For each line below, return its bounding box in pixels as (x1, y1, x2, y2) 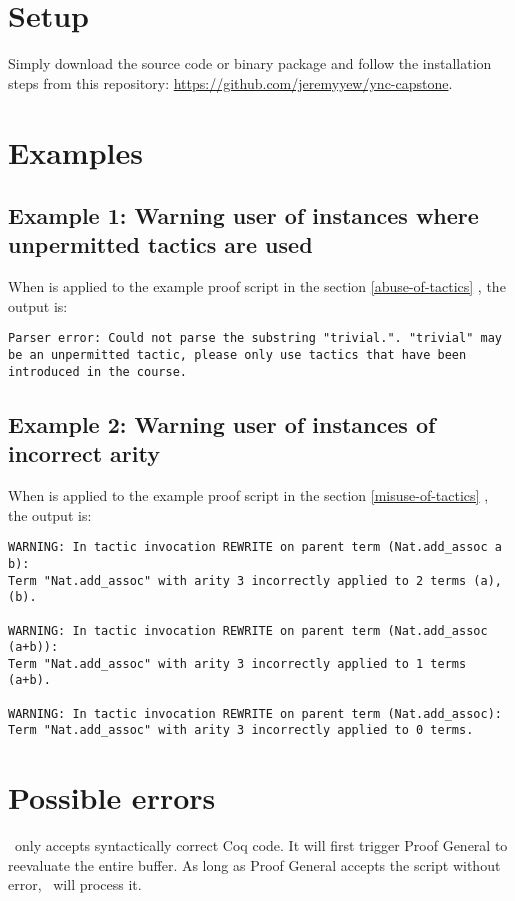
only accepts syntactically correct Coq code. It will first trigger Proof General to (14, 835, 508, 856)
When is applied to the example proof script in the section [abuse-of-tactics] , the (8, 276, 506, 297)
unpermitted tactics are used (8, 229, 313, 260)
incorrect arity (8, 438, 160, 469)
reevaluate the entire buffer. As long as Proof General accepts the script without (8, 854, 501, 875)
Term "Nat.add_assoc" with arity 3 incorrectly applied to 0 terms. (8, 723, 474, 738)
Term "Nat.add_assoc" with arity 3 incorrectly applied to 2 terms (8, 573, 467, 588)
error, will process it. (8, 874, 142, 895)
